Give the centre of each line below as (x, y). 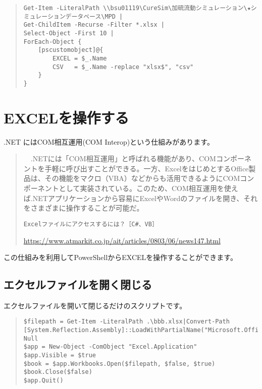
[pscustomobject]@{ (71, 50)
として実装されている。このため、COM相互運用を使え (148, 188)
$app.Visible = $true (60, 355)
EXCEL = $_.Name (80, 58)
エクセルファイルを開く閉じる (78, 284)
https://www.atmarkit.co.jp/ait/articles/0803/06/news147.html (122, 240)
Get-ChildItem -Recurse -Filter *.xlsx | (94, 25)
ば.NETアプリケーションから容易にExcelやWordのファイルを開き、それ (141, 198)
